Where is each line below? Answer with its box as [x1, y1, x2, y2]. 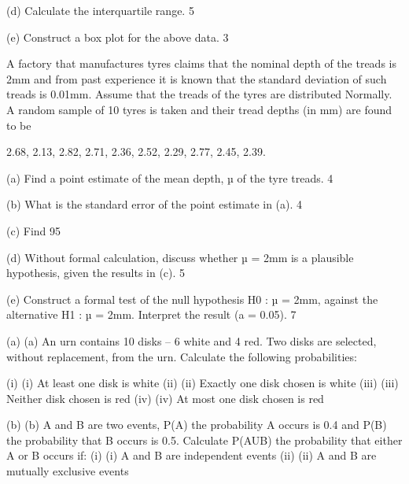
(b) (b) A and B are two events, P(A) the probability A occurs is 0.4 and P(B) [6, 416, 387, 433]
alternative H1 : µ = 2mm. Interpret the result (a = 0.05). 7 [6, 306, 297, 323]
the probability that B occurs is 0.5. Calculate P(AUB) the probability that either [6, 431, 403, 448]
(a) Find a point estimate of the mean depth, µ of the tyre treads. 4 [6, 169, 333, 186]
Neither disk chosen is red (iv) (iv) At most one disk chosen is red [6, 390, 324, 406]
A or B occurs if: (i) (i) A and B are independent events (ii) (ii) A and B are [6, 447, 377, 464]
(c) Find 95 [6, 222, 61, 238]
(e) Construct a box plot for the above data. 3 [6, 28, 229, 45]
